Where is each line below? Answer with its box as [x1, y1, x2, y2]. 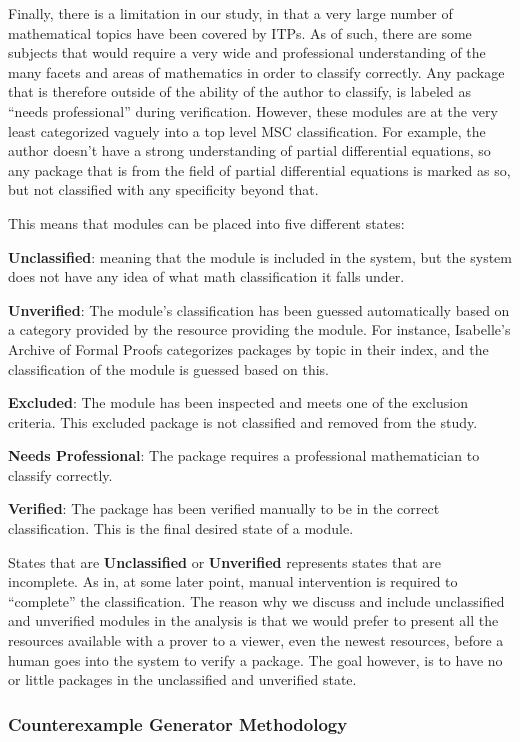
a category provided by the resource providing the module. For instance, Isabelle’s [8, 319, 511, 340]
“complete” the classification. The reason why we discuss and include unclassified [8, 590, 505, 611]
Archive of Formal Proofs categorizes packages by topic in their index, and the [8, 338, 489, 359]
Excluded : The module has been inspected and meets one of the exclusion [8, 392, 468, 413]
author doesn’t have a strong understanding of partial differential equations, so [8, 140, 491, 161]
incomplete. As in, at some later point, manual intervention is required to [8, 571, 458, 592]
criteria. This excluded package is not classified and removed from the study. [8, 411, 478, 432]
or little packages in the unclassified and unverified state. [8, 669, 357, 690]
